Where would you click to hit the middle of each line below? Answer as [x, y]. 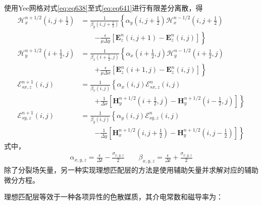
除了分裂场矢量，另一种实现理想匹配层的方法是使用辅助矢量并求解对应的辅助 [131, 170]
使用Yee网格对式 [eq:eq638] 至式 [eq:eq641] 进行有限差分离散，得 [103, 8]
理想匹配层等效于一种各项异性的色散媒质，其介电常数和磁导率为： [114, 197]
